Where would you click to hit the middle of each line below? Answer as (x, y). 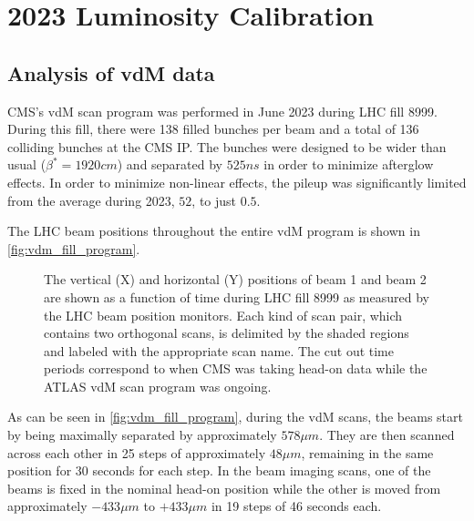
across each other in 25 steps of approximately (137, 452)
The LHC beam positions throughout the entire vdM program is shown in (214, 231)
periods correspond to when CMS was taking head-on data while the (236, 368)
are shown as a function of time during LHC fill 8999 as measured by (237, 296)
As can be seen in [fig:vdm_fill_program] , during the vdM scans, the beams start (235, 417)
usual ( (27, 164)
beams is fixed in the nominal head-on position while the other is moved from (224, 488)
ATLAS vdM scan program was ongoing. (158, 386)
